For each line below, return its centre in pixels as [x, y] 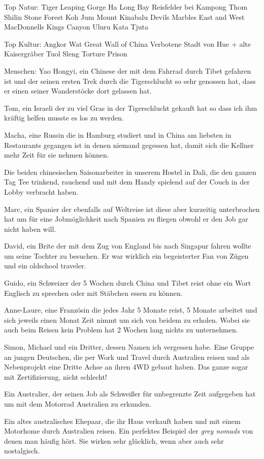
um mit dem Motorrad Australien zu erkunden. [78, 404]
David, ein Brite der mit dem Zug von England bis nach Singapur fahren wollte [128, 246]
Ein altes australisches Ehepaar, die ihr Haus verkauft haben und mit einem [122, 421]
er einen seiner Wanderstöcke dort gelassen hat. [78, 91]
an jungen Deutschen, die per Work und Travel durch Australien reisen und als [127, 357]
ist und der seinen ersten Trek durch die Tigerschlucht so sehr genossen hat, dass [130, 81]
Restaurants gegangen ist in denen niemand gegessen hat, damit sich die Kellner [129, 145]
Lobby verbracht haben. [41, 191]
